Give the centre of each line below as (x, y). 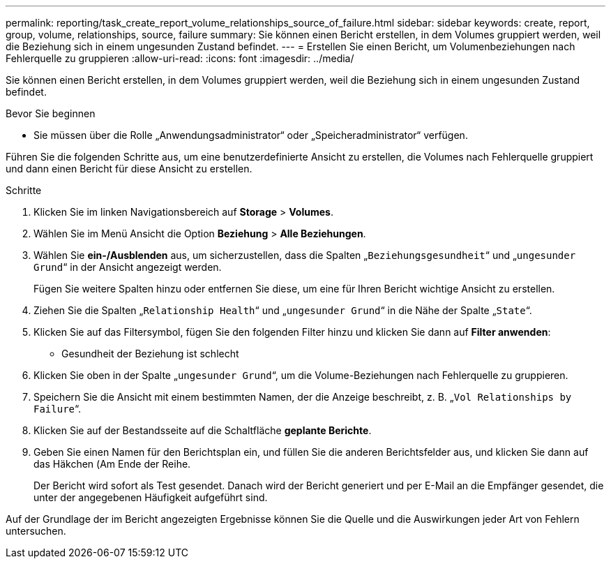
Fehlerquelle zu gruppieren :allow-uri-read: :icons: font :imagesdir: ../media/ (180, 58)
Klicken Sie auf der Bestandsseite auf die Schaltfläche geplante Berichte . (203, 430)
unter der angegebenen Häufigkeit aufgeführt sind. (151, 497)
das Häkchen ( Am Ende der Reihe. (112, 464)
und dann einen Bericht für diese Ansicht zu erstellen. (129, 169)
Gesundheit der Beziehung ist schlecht (150, 354)
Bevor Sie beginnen (51, 113)
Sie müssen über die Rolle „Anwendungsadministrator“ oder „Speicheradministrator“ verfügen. (251, 135)
